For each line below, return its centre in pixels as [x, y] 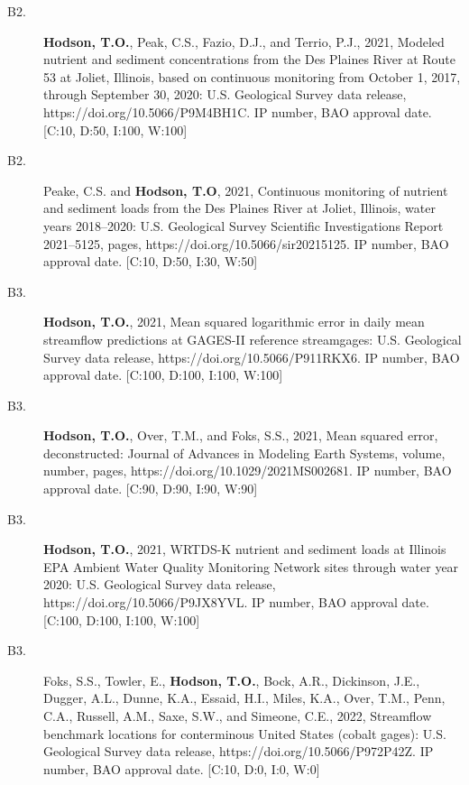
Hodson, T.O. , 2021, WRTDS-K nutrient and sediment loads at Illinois [245, 549]
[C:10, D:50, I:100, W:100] [115, 129]
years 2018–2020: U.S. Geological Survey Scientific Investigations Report [244, 225]
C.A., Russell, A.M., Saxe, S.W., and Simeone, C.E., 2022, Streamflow [238, 716]
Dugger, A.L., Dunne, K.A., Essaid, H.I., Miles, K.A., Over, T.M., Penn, [244, 698]
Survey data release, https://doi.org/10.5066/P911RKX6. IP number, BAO [252, 357]
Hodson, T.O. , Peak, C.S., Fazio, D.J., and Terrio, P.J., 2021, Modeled [244, 41]
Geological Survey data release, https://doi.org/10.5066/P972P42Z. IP [239, 751]
